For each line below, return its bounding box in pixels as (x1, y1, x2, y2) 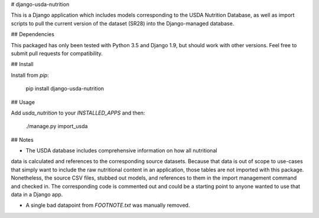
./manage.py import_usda (25, 123, 88, 130)
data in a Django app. (11, 191, 63, 198)
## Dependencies (11, 31, 54, 38)
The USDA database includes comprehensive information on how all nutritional (25, 147, 217, 154)
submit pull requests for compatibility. (11, 50, 103, 57)
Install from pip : (11, 71, 50, 79)
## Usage (11, 98, 35, 106)
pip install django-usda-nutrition (25, 85, 105, 92)
